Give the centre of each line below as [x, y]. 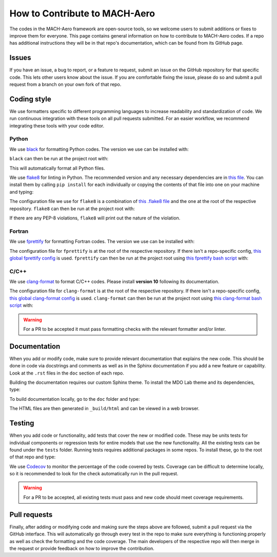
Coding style [30, 99]
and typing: [22, 192]
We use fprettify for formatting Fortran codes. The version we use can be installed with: [102, 242]
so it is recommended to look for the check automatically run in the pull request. [94, 474]
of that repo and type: [33, 457]
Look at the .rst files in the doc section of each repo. [67, 373]
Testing [22, 423]
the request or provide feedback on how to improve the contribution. [82, 548]
